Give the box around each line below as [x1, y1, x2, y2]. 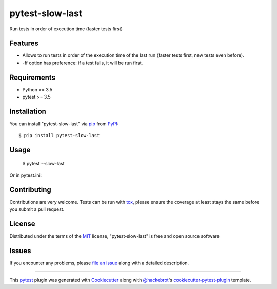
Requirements [9, 73, 56, 82]
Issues [9, 246, 31, 255]
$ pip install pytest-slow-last [18, 132, 100, 139]
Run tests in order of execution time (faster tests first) [9, 26, 123, 32]
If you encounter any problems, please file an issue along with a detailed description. [9, 260, 189, 266]
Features [9, 39, 38, 48]
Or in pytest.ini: [9, 172, 42, 178]
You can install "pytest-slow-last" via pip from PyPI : [9, 121, 119, 127]
